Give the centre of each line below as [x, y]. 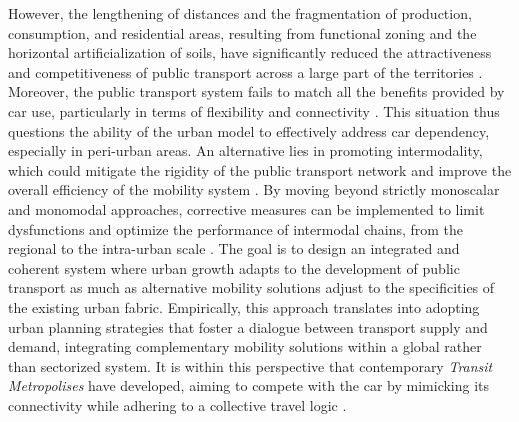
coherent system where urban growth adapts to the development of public [234, 267]
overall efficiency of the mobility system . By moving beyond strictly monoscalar [254, 189]
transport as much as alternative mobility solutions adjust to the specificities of [251, 287]
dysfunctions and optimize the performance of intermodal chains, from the [236, 228]
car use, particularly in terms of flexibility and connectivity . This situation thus [254, 110]
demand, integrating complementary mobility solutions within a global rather [245, 346]
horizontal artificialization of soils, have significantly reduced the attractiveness [250, 52]
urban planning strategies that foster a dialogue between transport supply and [248, 326]
